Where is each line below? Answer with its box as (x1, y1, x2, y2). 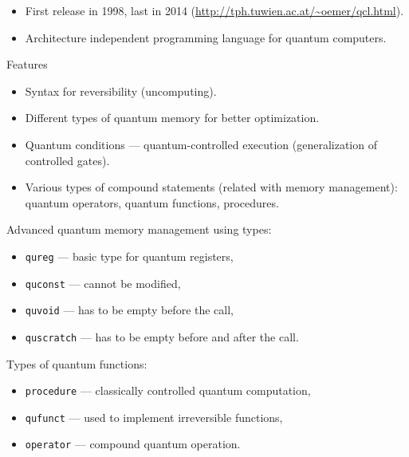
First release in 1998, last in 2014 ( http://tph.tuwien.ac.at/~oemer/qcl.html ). (25, 2, 404, 18)
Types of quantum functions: (6, 355, 147, 372)
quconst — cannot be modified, (25, 274, 181, 291)
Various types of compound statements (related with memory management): (25, 179, 398, 195)
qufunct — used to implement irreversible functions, (25, 408, 283, 425)
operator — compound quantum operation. (25, 435, 241, 452)
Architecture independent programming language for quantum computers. (25, 29, 387, 45)
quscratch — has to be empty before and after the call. (25, 328, 299, 345)
